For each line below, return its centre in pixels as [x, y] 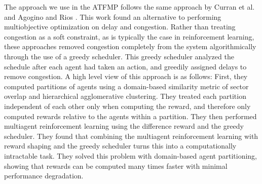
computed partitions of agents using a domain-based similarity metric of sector [126, 86]
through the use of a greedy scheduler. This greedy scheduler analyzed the [119, 56]
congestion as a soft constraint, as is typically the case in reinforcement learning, [129, 36]
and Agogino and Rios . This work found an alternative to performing [113, 16]
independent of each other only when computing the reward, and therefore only [127, 106]
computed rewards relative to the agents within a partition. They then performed [130, 116]
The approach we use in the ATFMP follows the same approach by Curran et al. [129, 7]
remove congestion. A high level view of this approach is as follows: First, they [126, 76]
